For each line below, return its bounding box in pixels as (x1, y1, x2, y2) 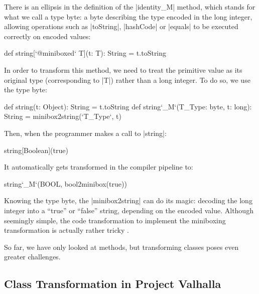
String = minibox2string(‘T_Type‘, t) (4, 111, 121, 121)
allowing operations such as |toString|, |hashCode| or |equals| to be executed (4, 21, 238, 32)
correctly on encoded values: (4, 31, 91, 41)
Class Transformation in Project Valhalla (4, 276, 221, 291)
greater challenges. (4, 251, 61, 262)
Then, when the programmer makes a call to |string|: (4, 127, 167, 138)
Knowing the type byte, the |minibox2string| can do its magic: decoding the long (4, 195, 252, 206)
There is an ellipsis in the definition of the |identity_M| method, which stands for (4, 2, 255, 12)
